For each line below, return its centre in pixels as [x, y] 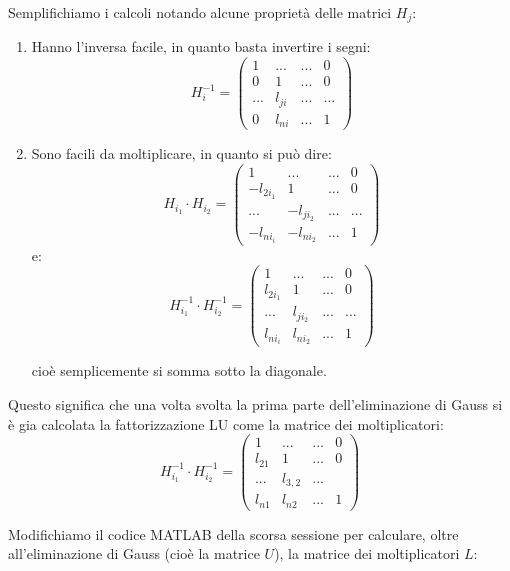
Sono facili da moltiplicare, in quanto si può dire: [181, 153]
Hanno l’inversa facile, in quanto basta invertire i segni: [201, 46]
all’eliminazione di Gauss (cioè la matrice [134, 553]
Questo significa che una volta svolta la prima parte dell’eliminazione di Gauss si [255, 403]
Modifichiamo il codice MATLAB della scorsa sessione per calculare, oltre [233, 533]
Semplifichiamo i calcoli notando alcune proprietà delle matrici [200, 12]
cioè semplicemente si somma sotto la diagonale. [179, 370]
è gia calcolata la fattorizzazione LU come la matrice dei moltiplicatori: [226, 423]
